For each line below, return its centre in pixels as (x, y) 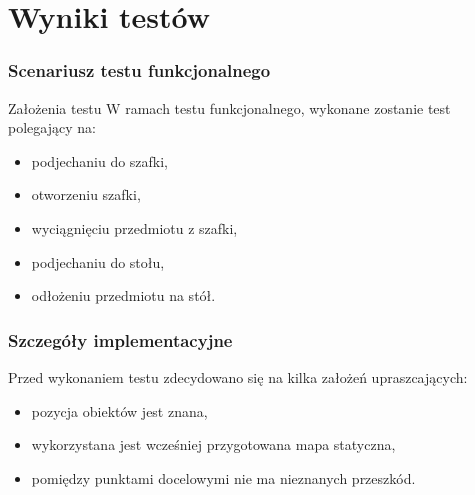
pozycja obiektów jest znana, (119, 410)
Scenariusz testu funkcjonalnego (139, 70)
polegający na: (52, 127)
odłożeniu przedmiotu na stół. (123, 295)
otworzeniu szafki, (86, 194)
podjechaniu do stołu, (98, 261)
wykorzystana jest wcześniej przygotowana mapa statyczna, (213, 444)
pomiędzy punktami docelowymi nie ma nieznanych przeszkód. (223, 477)
